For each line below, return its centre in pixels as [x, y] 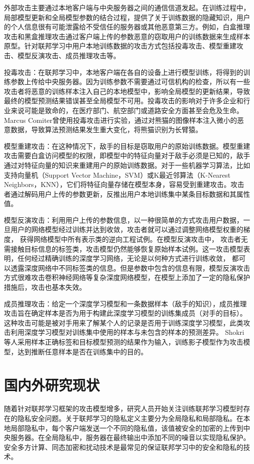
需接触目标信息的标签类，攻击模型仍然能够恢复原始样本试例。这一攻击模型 [124, 248]
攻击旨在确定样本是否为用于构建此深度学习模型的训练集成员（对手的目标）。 [125, 313]
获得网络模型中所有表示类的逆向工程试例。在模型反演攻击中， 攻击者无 [134, 239]
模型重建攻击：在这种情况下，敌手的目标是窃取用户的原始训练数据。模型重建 [127, 146]
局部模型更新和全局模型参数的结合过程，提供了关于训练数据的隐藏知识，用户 [127, 17]
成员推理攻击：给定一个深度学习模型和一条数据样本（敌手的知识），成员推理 [125, 303]
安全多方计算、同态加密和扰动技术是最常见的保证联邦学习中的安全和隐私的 [124, 447]
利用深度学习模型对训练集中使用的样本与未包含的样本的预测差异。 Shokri [127, 332]
